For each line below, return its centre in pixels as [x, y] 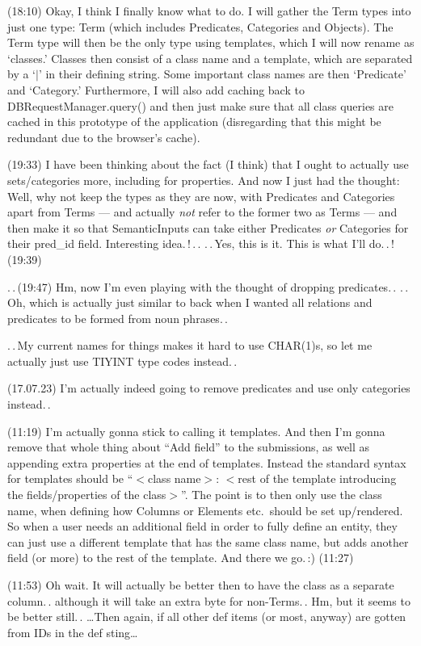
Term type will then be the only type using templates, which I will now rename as [211, 42]
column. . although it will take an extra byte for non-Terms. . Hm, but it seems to [209, 600]
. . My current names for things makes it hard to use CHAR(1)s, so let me [190, 345]
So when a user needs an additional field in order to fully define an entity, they [202, 526]
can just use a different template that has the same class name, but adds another [208, 541]
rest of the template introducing [317, 478]
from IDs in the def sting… [73, 632]
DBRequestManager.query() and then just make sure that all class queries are [201, 105]
